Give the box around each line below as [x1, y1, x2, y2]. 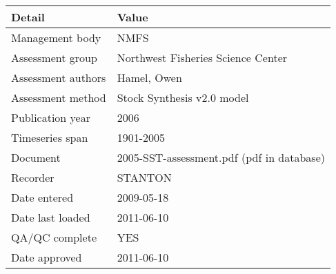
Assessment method [11, 89, 106, 105]
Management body [11, 30, 101, 45]
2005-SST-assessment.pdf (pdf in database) [117, 149, 326, 165]
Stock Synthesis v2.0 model [117, 89, 249, 105]
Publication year [11, 109, 90, 125]
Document [11, 149, 61, 165]
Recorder [11, 169, 55, 185]
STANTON [117, 169, 172, 185]
